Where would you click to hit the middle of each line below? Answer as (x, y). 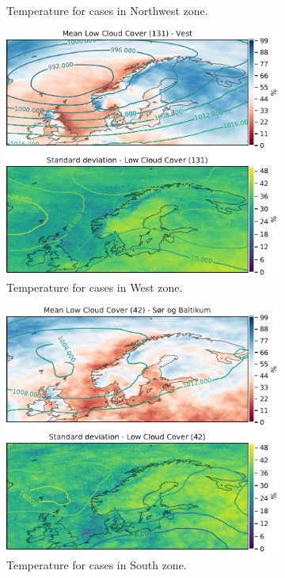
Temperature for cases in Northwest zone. (107, 10)
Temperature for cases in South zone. (97, 564)
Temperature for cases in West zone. (95, 287)
